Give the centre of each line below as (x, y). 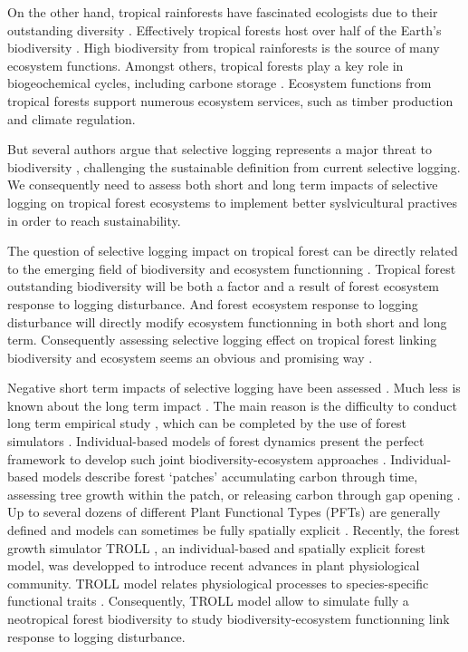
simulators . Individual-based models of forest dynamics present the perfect (216, 441)
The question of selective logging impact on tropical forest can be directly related (233, 251)
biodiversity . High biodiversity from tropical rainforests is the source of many (224, 48)
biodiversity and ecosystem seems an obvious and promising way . (190, 357)
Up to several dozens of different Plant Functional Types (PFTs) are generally (224, 512)
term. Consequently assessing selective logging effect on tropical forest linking (222, 340)
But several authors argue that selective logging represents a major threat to (220, 149)
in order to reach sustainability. (94, 220)
